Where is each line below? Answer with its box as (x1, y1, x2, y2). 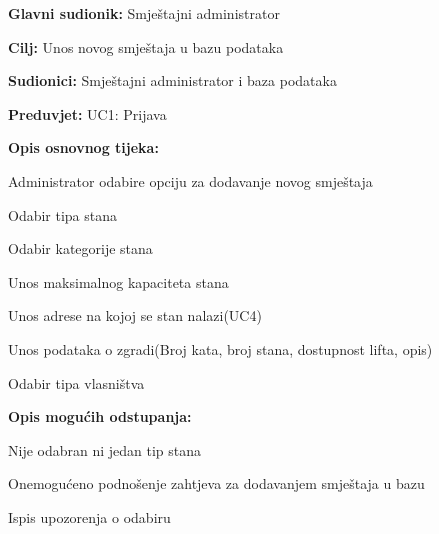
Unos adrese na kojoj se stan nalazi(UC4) (8, 305, 262, 326)
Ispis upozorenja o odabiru (8, 506, 171, 527)
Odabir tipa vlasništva (8, 372, 145, 393)
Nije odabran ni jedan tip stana (8, 439, 202, 460)
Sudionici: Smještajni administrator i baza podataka (8, 70, 337, 91)
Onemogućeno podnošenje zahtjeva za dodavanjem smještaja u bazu (8, 473, 425, 494)
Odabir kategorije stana (8, 238, 153, 259)
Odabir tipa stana (8, 204, 118, 225)
